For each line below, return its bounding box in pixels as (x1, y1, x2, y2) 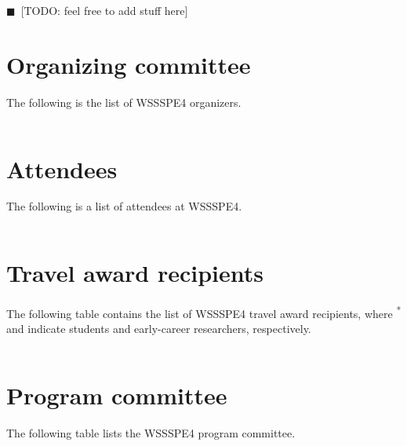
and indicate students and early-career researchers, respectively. (6, 320, 311, 337)
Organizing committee (6, 48, 251, 80)
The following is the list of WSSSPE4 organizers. (6, 93, 242, 110)
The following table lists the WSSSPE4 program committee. (6, 425, 296, 441)
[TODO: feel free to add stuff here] (20, 2, 188, 18)
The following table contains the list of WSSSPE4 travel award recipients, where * (6, 303, 402, 321)
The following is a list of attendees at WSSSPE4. (6, 198, 242, 214)
